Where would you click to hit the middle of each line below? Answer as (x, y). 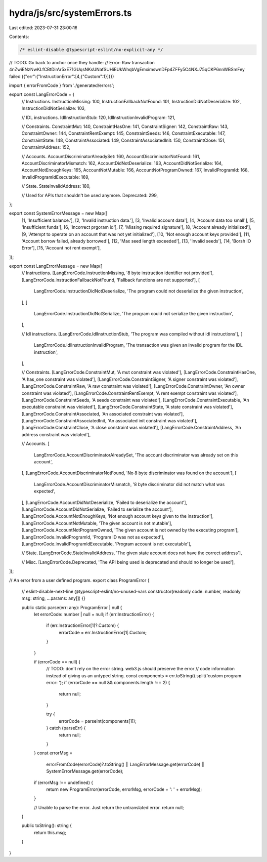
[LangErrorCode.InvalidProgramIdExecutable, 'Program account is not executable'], (107, 544)
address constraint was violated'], (56, 434)
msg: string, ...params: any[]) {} (54, 598)
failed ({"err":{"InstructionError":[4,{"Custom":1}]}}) (62, 76)
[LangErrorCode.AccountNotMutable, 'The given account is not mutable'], (97, 523)
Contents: (19, 37)
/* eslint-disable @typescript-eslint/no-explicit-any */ (91, 50)
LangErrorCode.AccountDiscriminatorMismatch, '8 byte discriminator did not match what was (129, 484)
